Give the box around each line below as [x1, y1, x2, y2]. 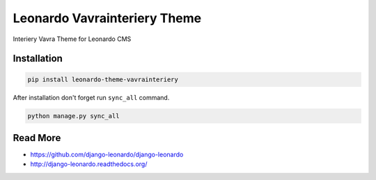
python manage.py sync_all [27, 112, 120, 120]
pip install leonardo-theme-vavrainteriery [27, 75, 179, 83]
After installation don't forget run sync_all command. [13, 93, 170, 101]
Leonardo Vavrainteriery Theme [13, 10, 202, 26]
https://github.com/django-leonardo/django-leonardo [30, 150, 184, 159]
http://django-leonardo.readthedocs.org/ [30, 160, 148, 168]
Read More [13, 132, 61, 144]
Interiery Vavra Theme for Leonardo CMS [13, 35, 132, 43]
